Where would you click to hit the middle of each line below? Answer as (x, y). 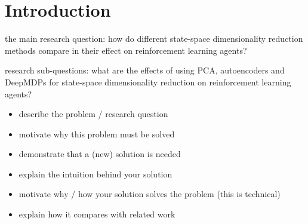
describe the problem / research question (93, 114)
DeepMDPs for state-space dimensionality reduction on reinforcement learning (148, 82)
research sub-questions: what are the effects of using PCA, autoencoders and (145, 70)
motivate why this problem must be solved (97, 134)
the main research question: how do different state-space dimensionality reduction (154, 39)
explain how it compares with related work (97, 214)
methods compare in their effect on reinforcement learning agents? (126, 50)
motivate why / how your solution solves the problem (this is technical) (150, 194)
